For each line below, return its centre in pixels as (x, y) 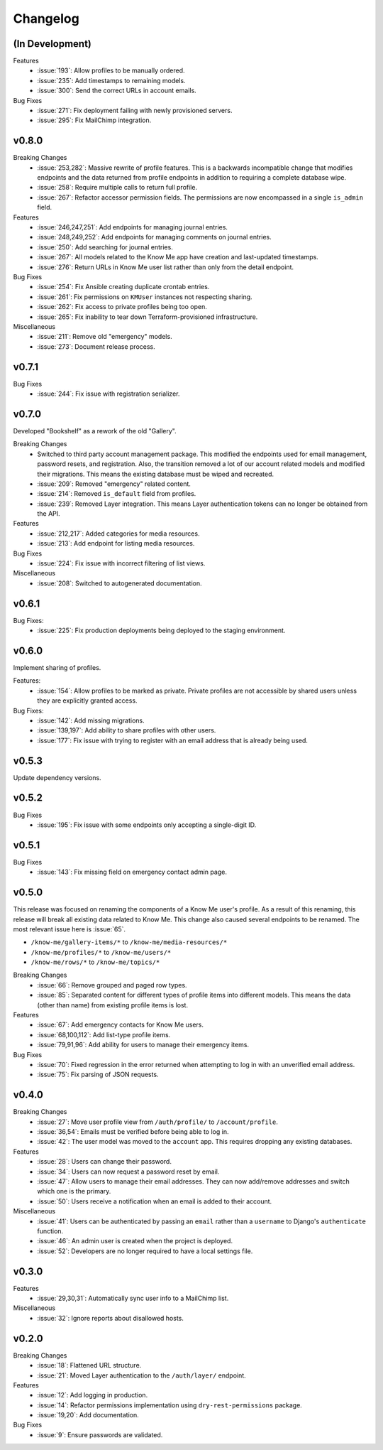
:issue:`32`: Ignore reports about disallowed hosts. (111, 1318)
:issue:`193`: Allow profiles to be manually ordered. (111, 70)
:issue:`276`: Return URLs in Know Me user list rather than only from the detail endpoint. (166, 267)
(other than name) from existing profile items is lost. (112, 1005)
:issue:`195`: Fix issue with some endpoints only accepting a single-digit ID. (147, 825)
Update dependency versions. (57, 777)
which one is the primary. (74, 1191)
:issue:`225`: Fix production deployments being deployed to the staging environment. (161, 631)
